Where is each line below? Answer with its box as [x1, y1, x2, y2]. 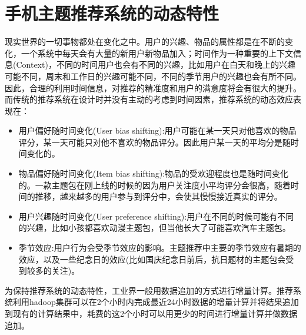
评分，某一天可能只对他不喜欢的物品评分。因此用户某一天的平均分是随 [18, 135, 291, 148]
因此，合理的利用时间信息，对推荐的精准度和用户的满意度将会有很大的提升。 [5, 81, 301, 94]
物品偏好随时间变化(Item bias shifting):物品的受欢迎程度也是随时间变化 [18, 167, 289, 180]
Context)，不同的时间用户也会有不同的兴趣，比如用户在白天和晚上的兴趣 [16, 58, 295, 71]
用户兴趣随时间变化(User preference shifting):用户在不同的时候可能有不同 [18, 210, 294, 222]
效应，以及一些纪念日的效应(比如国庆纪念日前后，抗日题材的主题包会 [18, 253, 286, 265]
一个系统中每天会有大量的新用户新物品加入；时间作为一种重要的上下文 [21, 47, 293, 59]
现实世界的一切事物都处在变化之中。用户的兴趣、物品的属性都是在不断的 [5, 35, 285, 48]
